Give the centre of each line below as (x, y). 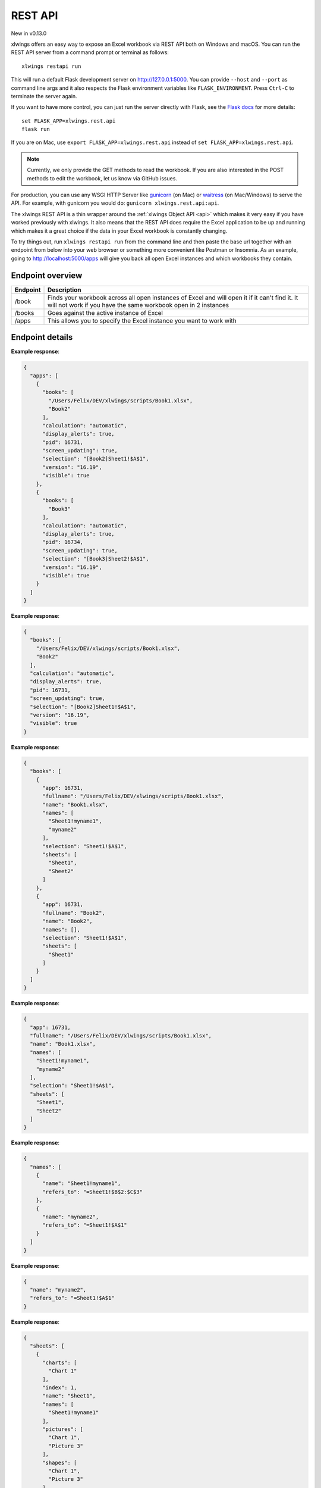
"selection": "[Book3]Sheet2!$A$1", (96, 559)
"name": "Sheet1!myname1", (82, 1184)
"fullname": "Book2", (74, 913)
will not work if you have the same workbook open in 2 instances (138, 305)
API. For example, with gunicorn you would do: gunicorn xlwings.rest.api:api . (115, 203)
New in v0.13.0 (29, 33)
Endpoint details (42, 337)
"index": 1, (60, 1388)
